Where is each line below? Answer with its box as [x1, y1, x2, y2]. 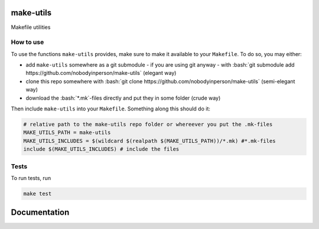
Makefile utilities [11, 24, 51, 31]
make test [23, 190, 52, 197]
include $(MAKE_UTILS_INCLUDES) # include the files [23, 146, 180, 153]
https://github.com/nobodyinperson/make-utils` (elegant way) [25, 70, 177, 77]
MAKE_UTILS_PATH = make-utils [23, 129, 111, 136]
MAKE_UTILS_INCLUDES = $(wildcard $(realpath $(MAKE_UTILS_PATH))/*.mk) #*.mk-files [23, 138, 276, 144]
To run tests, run [11, 174, 51, 181]
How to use [11, 38, 44, 47]
